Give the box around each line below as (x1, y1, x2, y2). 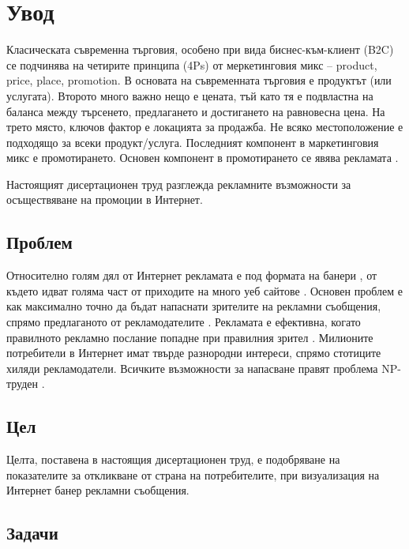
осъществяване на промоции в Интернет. (6, 191, 203, 208)
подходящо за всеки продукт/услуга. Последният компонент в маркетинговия (6, 133, 379, 150)
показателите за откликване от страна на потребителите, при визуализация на (6, 466, 380, 483)
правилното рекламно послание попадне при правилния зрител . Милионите (6, 329, 373, 345)
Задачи (6, 521, 58, 545)
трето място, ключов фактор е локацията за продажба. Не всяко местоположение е (6, 118, 403, 135)
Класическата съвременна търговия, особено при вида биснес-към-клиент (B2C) (6, 41, 394, 58)
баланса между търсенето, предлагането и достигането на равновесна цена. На (6, 103, 385, 119)
